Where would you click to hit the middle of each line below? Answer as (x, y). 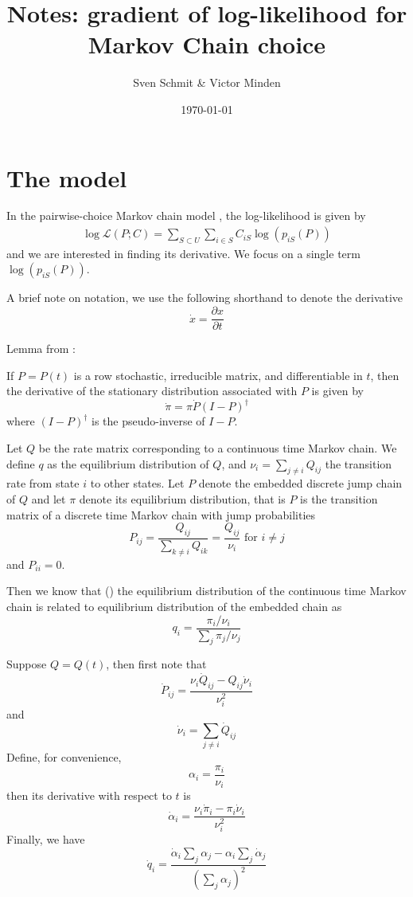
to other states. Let (137, 483)
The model (67, 177)
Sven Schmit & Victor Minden (207, 82)
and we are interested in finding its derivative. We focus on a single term (183, 253)
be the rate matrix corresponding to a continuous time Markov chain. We (218, 447)
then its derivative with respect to (89, 795)
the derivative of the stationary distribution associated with (152, 391)
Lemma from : (41, 349)
